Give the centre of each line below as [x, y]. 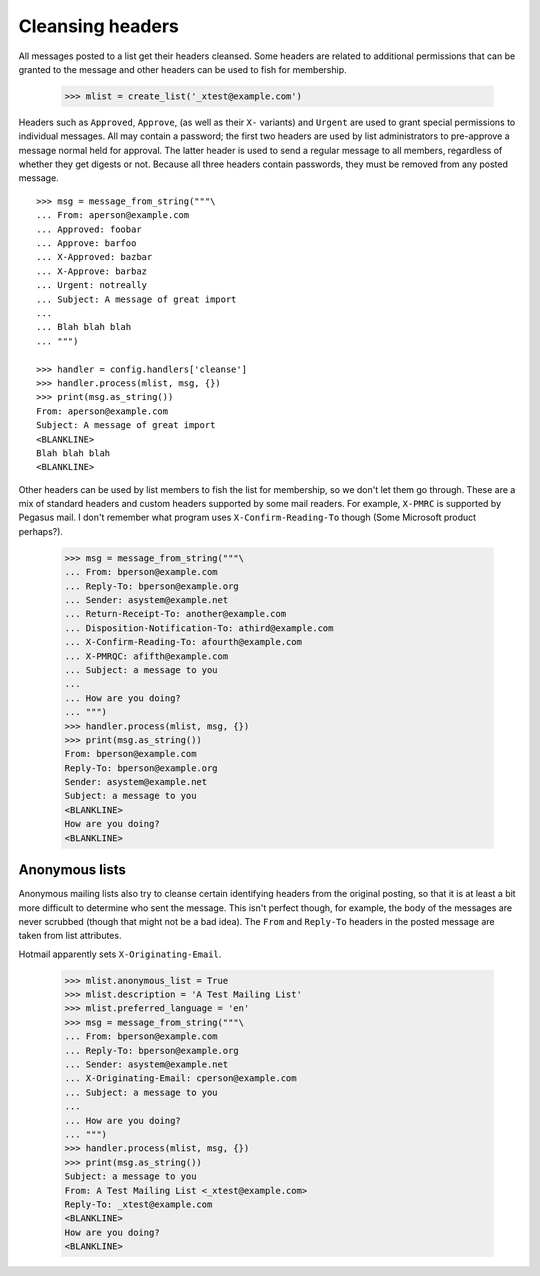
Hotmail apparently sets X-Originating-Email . [120, 954]
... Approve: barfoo [86, 243]
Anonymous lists [72, 870]
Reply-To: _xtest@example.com [138, 1204]
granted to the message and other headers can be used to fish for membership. [182, 69]
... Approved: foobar [89, 229]
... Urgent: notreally [92, 285]
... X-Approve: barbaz [92, 271]
